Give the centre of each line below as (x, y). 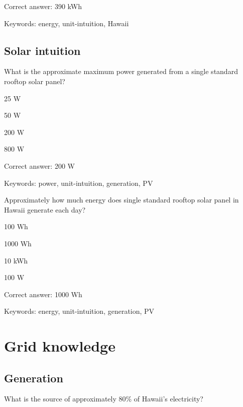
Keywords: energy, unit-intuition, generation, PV (79, 311)
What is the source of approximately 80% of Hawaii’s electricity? (104, 399)
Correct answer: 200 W (39, 165)
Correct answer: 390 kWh (43, 6)
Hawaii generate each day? (45, 209)
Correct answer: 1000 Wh (43, 294)
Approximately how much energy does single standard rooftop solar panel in (122, 200)
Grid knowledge (60, 346)
